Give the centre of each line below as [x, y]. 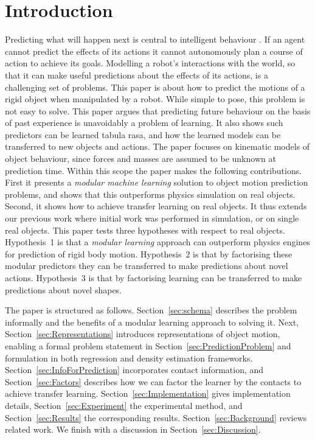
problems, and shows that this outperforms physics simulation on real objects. [150, 194]
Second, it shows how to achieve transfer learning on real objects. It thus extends [156, 206]
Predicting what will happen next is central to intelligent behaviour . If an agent [155, 39]
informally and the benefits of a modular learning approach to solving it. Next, [152, 322]
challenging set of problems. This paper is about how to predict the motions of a [155, 87]
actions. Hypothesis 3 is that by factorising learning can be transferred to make [154, 278]
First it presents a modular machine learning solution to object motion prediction [157, 182]
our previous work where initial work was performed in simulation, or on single [152, 218]
